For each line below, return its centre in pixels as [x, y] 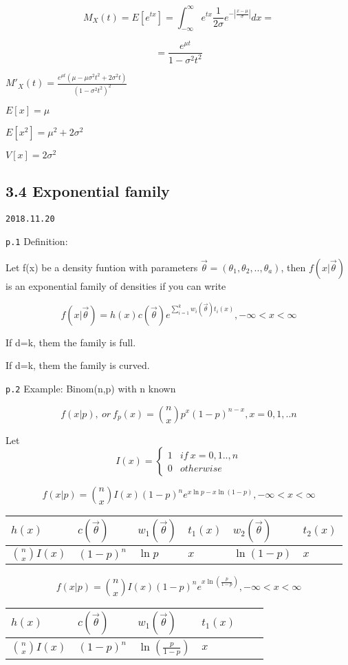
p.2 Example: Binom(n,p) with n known [91, 388]
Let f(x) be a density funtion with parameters [102, 267]
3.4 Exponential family [88, 191]
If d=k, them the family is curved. [78, 365]
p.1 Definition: [37, 241]
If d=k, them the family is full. [71, 342]
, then [293, 267]
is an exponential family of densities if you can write [116, 285]
